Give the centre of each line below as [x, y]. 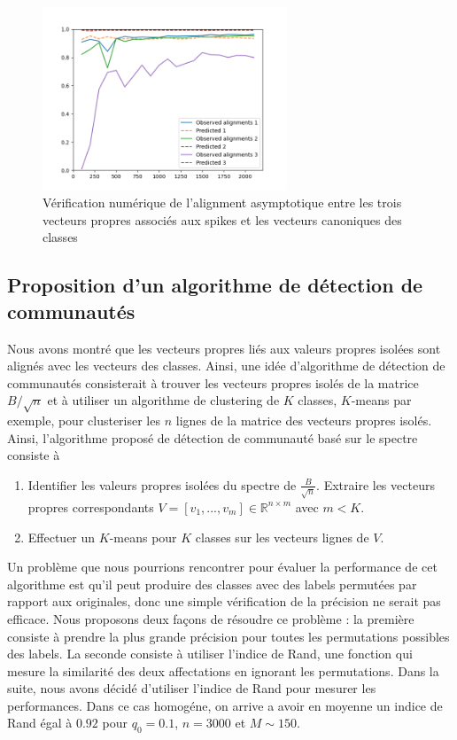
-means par [381, 400]
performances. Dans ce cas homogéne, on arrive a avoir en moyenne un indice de [225, 705]
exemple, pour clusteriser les [84, 421]
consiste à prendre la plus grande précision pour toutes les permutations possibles [228, 636]
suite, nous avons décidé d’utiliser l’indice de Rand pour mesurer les [192, 688]
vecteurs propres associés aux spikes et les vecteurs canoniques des [222, 219]
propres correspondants [91, 506]
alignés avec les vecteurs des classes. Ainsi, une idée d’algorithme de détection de [226, 366]
